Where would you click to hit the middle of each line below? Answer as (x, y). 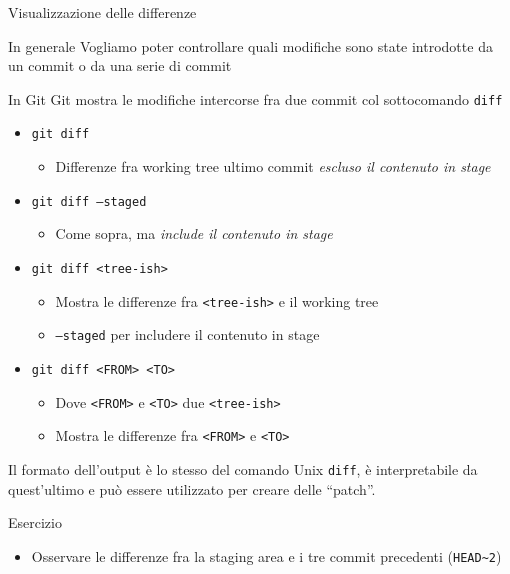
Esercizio (35, 522)
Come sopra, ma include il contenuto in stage (194, 233)
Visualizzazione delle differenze (102, 12)
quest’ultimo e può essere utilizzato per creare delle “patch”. (192, 488)
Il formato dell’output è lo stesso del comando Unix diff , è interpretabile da (243, 468)
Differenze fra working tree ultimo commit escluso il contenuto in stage (273, 166)
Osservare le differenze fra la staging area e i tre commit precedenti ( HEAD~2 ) (266, 555)
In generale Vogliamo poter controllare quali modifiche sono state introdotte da (250, 45)
